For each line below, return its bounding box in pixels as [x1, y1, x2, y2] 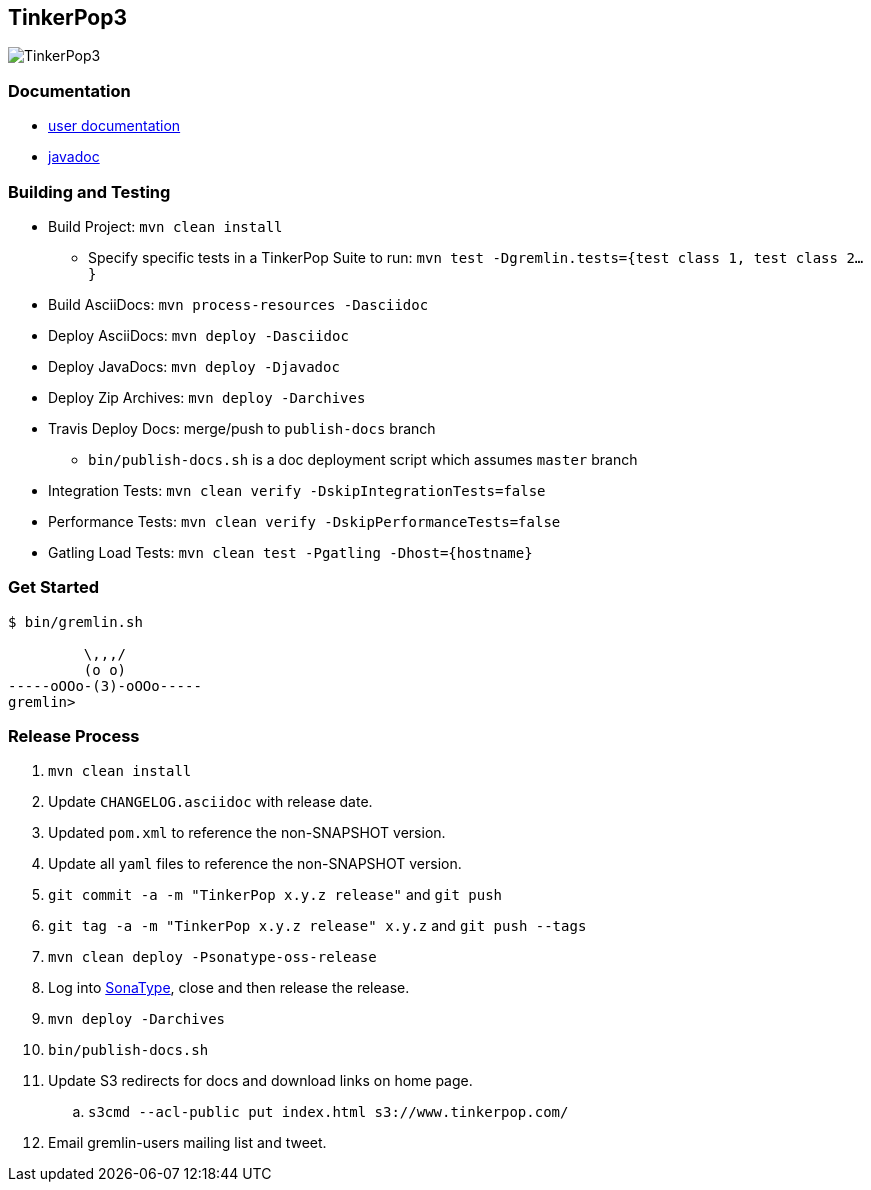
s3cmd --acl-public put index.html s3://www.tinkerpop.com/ [88, 1104, 569, 1121]
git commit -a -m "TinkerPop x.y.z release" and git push [48, 886, 503, 904]
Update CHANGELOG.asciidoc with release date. [48, 793, 373, 811]
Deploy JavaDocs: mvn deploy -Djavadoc [48, 357, 340, 375]
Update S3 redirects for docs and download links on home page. [48, 1072, 473, 1090]
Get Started [8, 577, 100, 598]
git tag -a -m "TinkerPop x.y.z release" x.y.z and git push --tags [48, 917, 587, 935]
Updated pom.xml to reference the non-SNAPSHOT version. [48, 824, 446, 842]
